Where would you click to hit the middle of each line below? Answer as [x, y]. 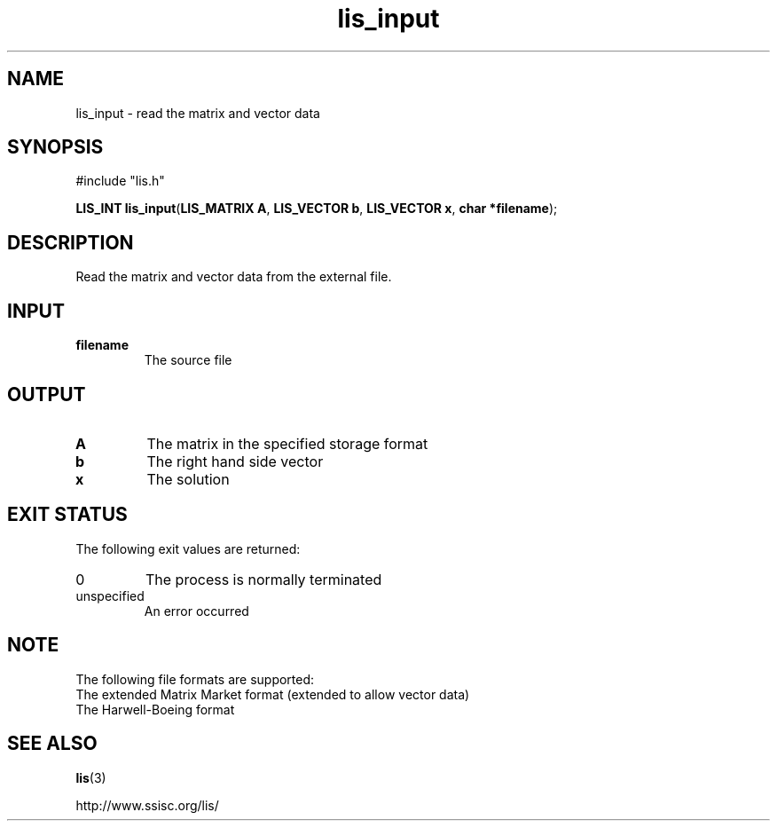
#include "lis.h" [120, 181]
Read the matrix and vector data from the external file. [234, 277]
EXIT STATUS [67, 515]
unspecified [110, 595]
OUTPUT [47, 394]
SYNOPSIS [55, 147]
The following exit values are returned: [188, 548]
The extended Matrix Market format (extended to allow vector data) [273, 694]
